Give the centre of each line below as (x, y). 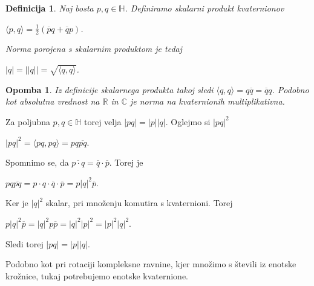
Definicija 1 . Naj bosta (50, 8)
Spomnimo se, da (37, 162)
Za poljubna (28, 121)
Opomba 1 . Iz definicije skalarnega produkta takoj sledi (110, 89)
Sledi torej (25, 243)
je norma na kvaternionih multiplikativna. (207, 101)
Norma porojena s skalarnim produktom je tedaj (94, 49)
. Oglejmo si (188, 121)
